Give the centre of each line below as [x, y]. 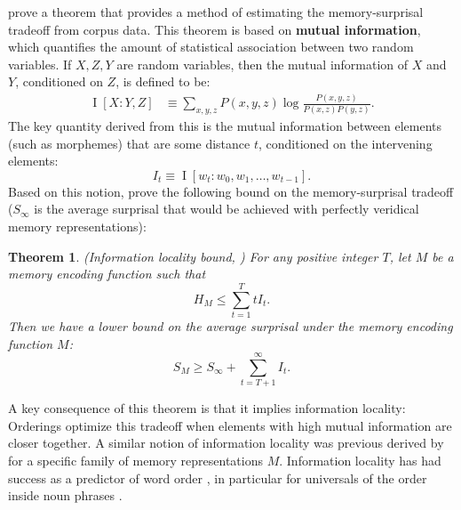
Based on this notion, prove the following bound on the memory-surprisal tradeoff [231, 191]
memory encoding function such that [107, 274]
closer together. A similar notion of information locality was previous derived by [226, 443]
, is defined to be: [163, 81]
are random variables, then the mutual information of [262, 64]
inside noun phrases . [65, 495]
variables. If [40, 64]
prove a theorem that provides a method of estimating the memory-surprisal [216, 12]
